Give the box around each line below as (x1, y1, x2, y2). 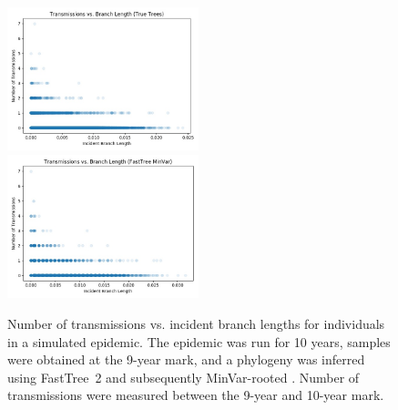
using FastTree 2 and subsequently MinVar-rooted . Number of (7, 367, 360, 386)
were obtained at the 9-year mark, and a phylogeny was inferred (7, 350, 365, 369)
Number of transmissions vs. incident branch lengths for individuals (7, 314, 385, 333)
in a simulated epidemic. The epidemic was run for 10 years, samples (7, 332, 391, 351)
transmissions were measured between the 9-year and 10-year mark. (7, 385, 384, 405)
